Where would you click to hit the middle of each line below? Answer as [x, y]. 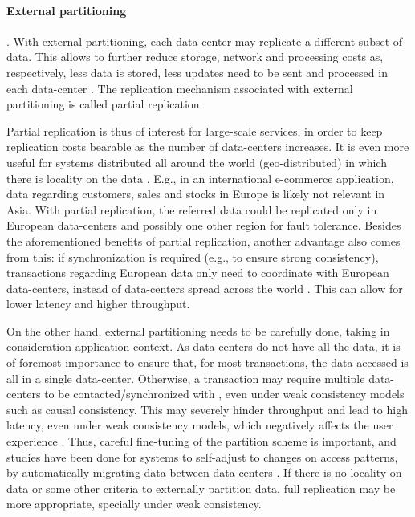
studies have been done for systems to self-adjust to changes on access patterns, [202, 456]
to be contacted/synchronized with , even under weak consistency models [224, 394]
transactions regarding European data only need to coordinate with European [198, 273]
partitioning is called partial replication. [105, 104]
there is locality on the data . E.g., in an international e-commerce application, [200, 178]
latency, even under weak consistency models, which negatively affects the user [200, 425]
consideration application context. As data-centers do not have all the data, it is [203, 346]
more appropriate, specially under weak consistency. [134, 504]
